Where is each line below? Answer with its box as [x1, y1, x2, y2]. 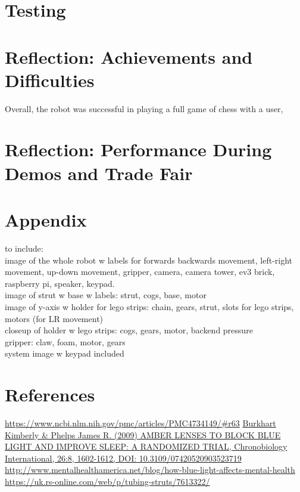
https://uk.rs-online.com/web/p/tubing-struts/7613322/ [5, 475, 210, 487]
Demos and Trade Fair [5, 160, 193, 185]
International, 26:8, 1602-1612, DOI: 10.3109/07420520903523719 [5, 451, 242, 464]
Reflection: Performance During [5, 137, 272, 162]
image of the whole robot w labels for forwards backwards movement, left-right [5, 253, 293, 266]
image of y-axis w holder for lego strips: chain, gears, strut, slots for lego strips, [5, 300, 294, 312]
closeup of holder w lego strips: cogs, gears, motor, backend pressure [5, 324, 253, 336]
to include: [5, 242, 43, 254]
